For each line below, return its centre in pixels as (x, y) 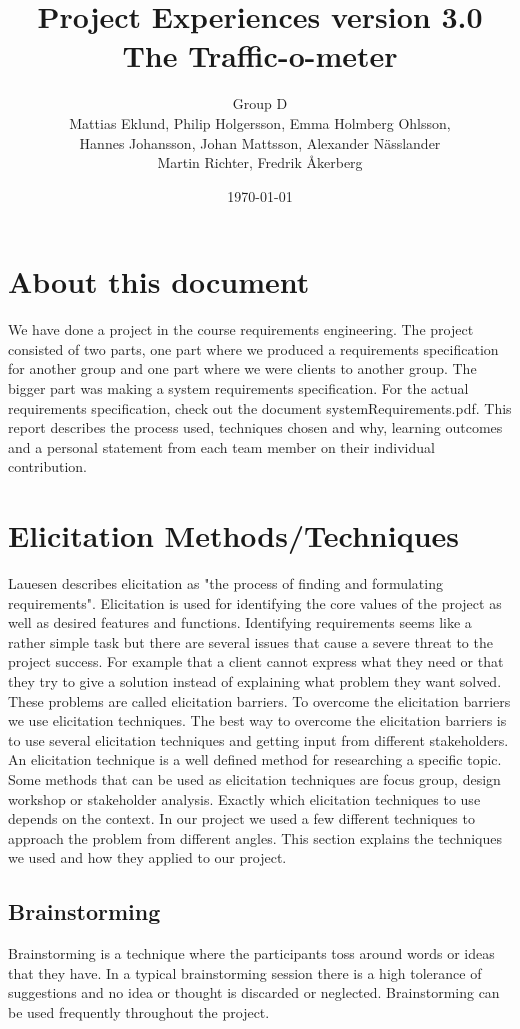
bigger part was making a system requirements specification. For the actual (238, 388)
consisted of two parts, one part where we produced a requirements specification (253, 348)
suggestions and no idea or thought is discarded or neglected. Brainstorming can (254, 992)
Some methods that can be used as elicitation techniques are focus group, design (254, 779)
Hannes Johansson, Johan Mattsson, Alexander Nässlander (260, 142)
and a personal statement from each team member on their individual (221, 446)
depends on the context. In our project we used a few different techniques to (241, 818)
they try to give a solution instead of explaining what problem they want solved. (255, 681)
